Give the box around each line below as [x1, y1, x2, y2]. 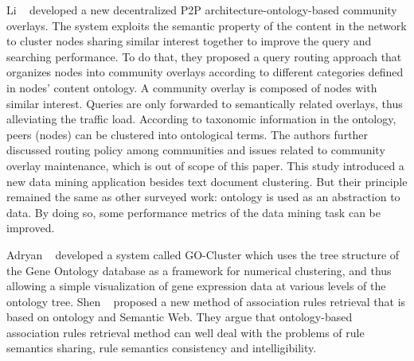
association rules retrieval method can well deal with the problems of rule [6, 324, 365, 340]
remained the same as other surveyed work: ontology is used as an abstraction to [6, 188, 400, 205]
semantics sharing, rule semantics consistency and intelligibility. [6, 340, 317, 356]
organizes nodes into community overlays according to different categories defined [6, 64, 404, 80]
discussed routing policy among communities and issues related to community [6, 142, 385, 158]
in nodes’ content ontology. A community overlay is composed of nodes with [6, 79, 377, 95]
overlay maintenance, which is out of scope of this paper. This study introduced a [6, 157, 404, 173]
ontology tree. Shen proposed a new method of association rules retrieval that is [6, 293, 406, 309]
